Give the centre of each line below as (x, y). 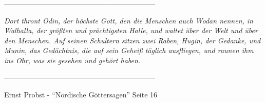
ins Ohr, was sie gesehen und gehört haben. (72, 60)
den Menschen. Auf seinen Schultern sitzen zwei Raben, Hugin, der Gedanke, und (132, 40)
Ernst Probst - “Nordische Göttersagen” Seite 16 (81, 95)
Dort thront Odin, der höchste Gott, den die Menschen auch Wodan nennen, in (129, 20)
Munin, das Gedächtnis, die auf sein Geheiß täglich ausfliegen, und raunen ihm (129, 50)
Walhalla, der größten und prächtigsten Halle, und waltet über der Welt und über (131, 30)
